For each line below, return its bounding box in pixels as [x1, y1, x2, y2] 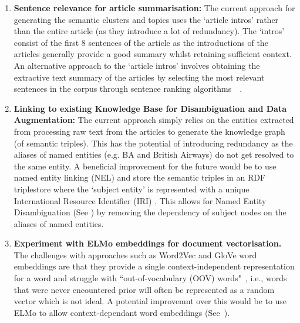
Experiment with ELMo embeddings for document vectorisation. [14, 237, 282, 249]
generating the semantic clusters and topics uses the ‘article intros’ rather [14, 13, 279, 25]
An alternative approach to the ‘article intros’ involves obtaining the [14, 59, 260, 71]
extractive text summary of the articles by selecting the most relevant [14, 71, 265, 83]
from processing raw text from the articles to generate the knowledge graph [14, 125, 285, 137]
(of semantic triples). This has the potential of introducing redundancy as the [14, 136, 293, 149]
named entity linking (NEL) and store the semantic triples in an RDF [14, 171, 266, 184]
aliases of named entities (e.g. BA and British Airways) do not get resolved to [14, 148, 294, 161]
